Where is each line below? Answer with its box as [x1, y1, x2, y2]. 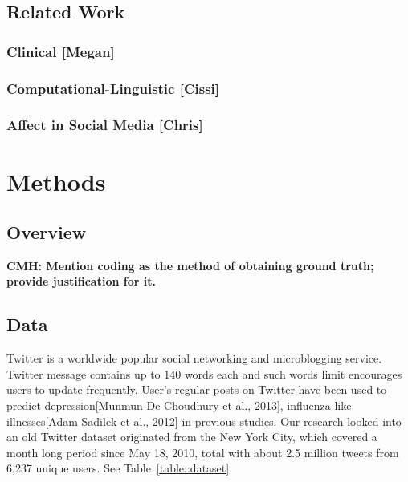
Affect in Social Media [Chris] [6, 115, 203, 135]
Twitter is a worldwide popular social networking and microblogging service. [6, 350, 382, 367]
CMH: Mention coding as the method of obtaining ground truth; [6, 257, 374, 273]
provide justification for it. [6, 273, 156, 290]
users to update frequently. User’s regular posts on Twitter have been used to [6, 381, 387, 398]
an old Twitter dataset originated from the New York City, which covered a [6, 428, 377, 445]
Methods [6, 164, 106, 197]
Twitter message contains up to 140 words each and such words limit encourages [6, 365, 402, 382]
